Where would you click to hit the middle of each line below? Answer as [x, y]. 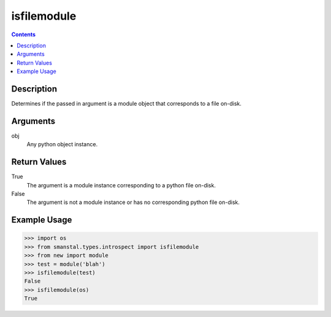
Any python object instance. [62, 144]
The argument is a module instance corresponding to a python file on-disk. [121, 185]
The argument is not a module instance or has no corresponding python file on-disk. [133, 202]
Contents [24, 34]
